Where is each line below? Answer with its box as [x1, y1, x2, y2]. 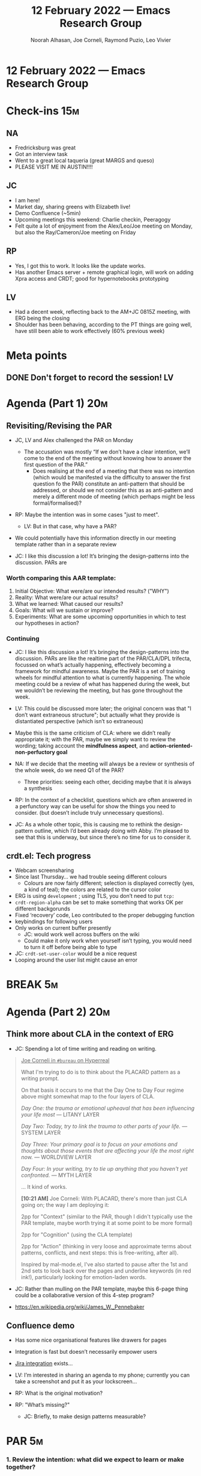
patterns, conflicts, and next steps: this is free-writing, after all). [20, 1249, 179, 1256]
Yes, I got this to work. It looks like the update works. [14, 262, 146, 269]
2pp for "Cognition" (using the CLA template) [20, 1231, 133, 1238]
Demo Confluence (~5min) [14, 209, 81, 217]
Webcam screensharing [14, 867, 74, 874]
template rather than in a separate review [14, 540, 117, 548]
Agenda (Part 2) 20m [6, 1005, 110, 1018]
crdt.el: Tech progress [6, 850, 91, 861]
